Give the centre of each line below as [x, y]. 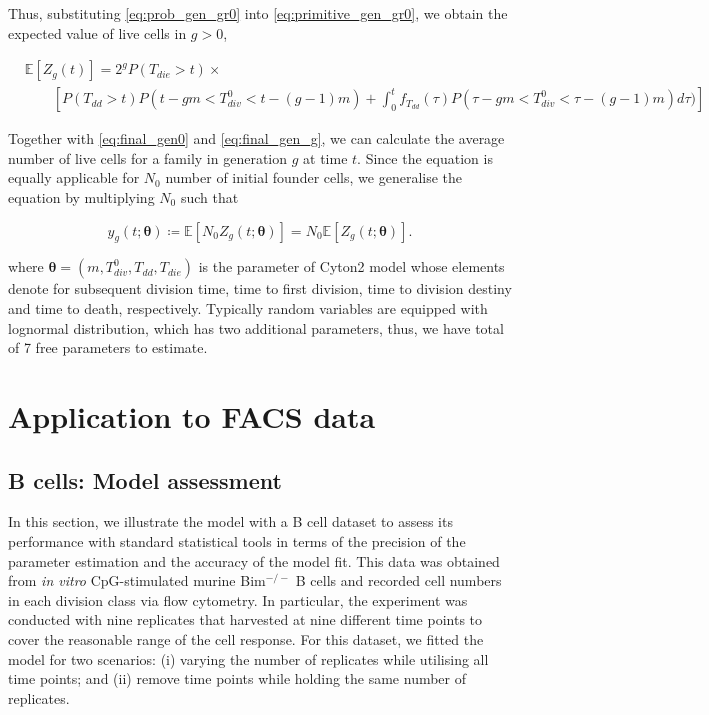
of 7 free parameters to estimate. [108, 347]
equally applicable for [74, 177]
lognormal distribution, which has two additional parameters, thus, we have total [256, 327]
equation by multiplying [81, 197]
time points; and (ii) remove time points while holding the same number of [237, 678]
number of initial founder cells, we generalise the [313, 177]
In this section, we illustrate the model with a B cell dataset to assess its [230, 521]
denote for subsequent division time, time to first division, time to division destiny [260, 288]
